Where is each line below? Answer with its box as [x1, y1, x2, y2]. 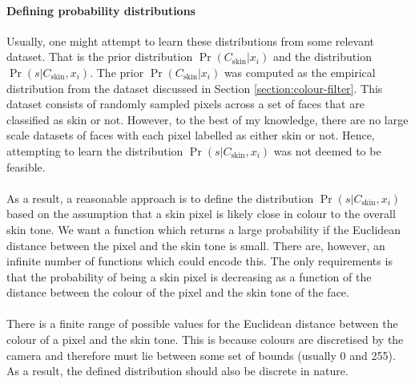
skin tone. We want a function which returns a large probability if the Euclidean [6, 220, 401, 237]
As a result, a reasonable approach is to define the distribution [6, 189, 314, 206]
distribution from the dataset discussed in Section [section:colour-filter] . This [6, 79, 383, 96]
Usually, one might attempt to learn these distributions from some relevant [6, 32, 375, 49]
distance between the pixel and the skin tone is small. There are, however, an [6, 236, 385, 253]
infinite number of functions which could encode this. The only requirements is [6, 253, 393, 269]
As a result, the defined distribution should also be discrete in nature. [6, 362, 349, 379]
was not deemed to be [273, 142, 381, 159]
